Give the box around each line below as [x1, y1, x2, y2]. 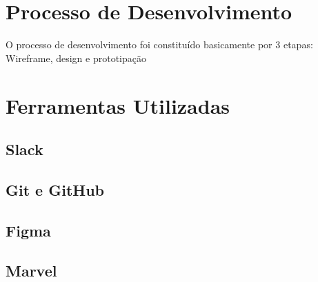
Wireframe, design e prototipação [6, 50, 146, 65]
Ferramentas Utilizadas [6, 91, 230, 119]
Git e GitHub [6, 179, 105, 200]
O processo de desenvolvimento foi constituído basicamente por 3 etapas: [6, 37, 313, 52]
